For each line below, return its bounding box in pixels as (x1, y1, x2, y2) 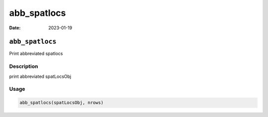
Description (9, 63, 38, 70)
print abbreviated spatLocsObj (9, 73, 71, 79)
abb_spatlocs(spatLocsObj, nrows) (19, 100, 104, 106)
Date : (9, 25, 21, 31)
